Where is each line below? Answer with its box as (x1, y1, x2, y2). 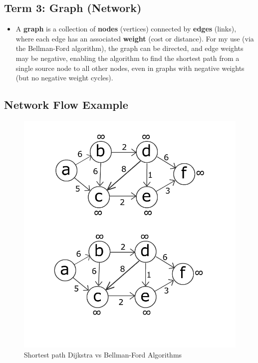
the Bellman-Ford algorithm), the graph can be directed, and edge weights (15, 43, 244, 53)
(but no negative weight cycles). (15, 72, 113, 83)
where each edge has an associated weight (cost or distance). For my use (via (15, 33, 254, 43)
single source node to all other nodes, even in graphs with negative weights (15, 62, 245, 73)
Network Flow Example (4, 97, 128, 112)
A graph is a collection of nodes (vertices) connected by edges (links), (15, 23, 237, 34)
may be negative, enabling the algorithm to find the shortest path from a (15, 52, 240, 63)
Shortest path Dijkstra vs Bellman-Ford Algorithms (24, 349, 182, 360)
